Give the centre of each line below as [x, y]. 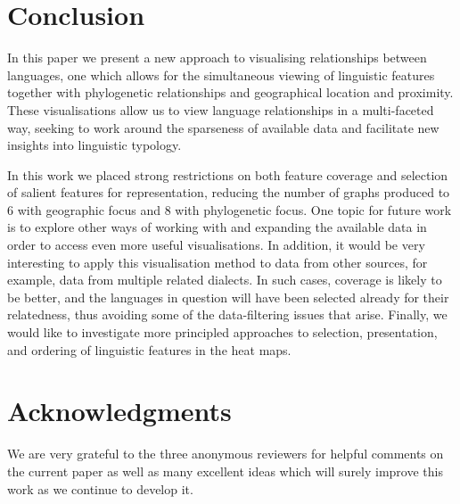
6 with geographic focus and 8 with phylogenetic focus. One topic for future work [230, 209]
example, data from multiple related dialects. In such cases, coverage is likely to [225, 280]
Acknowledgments [119, 411]
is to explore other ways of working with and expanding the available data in [217, 227]
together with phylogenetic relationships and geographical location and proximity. [230, 92]
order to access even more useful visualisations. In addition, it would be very [216, 245]
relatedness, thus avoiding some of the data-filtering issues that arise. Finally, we [227, 314]
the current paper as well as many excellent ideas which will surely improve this [225, 471]
